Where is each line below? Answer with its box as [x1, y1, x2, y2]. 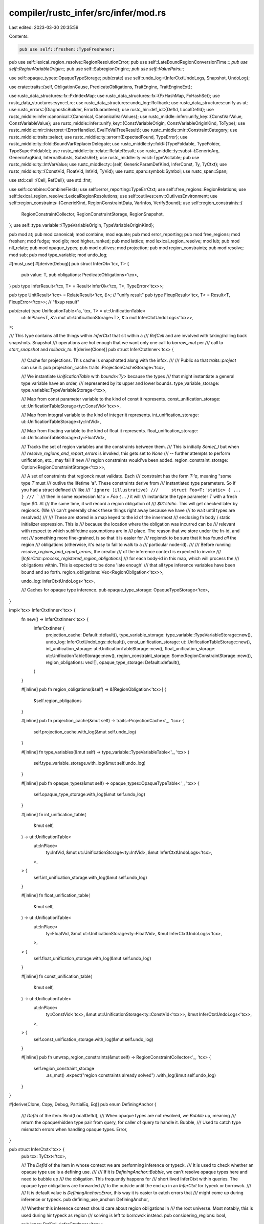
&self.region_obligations [33, 698, 82, 704]
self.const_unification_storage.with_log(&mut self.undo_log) [33, 1036, 154, 1042]
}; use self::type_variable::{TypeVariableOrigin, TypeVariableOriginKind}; [9, 222, 154, 228]
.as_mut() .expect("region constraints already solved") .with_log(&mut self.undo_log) [45, 1072, 216, 1078]
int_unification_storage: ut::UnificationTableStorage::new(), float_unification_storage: [45, 646, 216, 652]
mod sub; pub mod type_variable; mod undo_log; [9, 252, 108, 258]
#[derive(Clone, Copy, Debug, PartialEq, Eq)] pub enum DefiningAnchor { [9, 1102, 156, 1107]
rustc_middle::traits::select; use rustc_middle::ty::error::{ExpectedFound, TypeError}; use [9, 134, 188, 140]
